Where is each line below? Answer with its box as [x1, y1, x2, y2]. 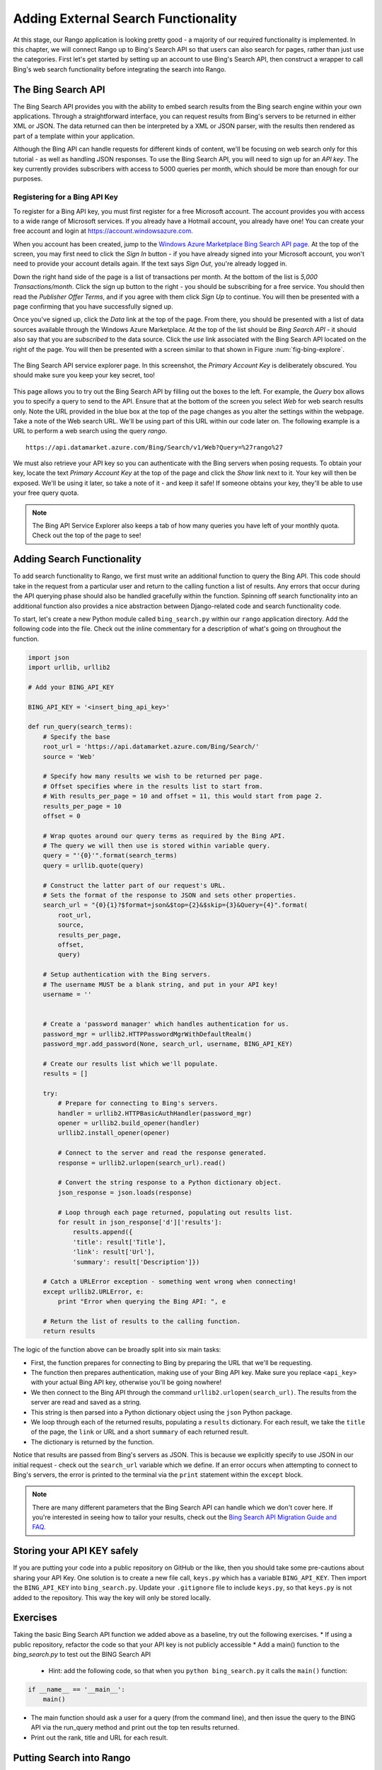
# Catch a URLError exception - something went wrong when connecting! [42, 1278, 297, 1286]
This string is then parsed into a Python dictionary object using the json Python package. [30, 1408, 293, 1416]
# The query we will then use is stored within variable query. [42, 842, 271, 850]
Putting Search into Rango [13, 1752, 131, 1764]
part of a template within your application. [13, 132, 135, 140]
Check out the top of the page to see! [32, 531, 141, 539]
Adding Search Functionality [13, 553, 141, 566]
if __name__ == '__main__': [28, 1685, 125, 1694]
